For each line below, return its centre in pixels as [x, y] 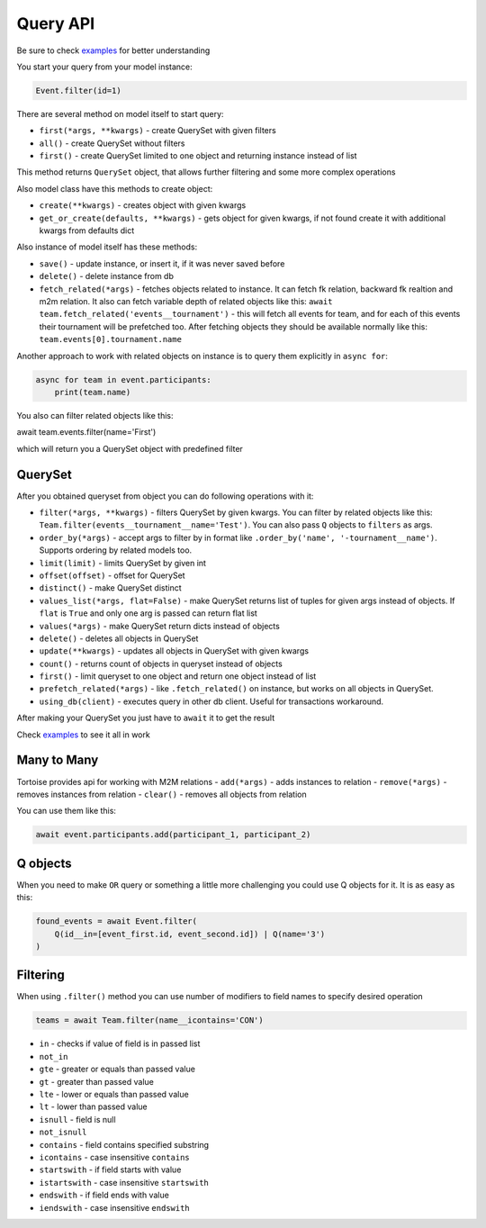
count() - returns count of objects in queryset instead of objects [161, 664]
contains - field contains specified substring [124, 1144]
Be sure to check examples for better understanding [113, 50]
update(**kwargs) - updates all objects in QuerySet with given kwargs [174, 651]
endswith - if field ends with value [104, 1195]
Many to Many [58, 760]
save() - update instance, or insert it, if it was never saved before [162, 263]
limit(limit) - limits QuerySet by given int [123, 563]
